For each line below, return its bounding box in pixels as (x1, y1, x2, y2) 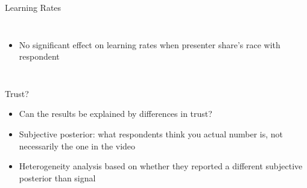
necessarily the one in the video (19, 139, 136, 152)
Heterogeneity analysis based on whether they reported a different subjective (19, 160, 303, 172)
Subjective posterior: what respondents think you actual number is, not (19, 127, 283, 140)
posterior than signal (19, 171, 96, 184)
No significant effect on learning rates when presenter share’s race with (19, 38, 280, 51)
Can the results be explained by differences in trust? (19, 107, 212, 120)
